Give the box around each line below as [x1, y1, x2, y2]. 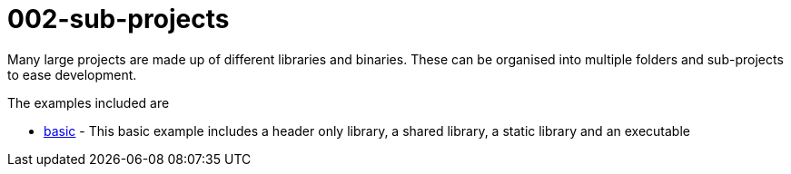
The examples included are [7, 94, 170, 111]
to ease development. [7, 66, 137, 82]
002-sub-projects [7, 4, 230, 34]
